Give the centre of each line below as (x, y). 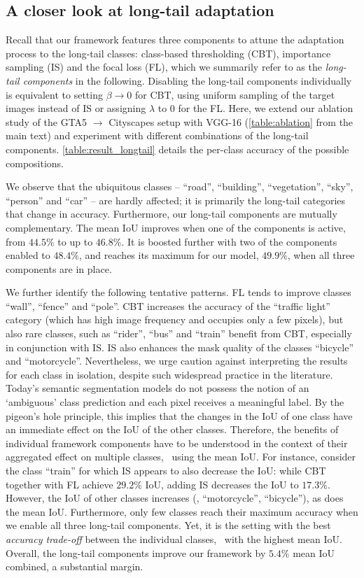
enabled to (28, 255)
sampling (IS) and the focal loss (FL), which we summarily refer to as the (164, 67)
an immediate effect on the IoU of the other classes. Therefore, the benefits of (172, 429)
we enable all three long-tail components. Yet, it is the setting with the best (168, 525)
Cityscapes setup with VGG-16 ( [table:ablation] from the (231, 121)
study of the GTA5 (47, 121)
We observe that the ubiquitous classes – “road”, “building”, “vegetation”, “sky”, (180, 186)
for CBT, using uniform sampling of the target (235, 94)
